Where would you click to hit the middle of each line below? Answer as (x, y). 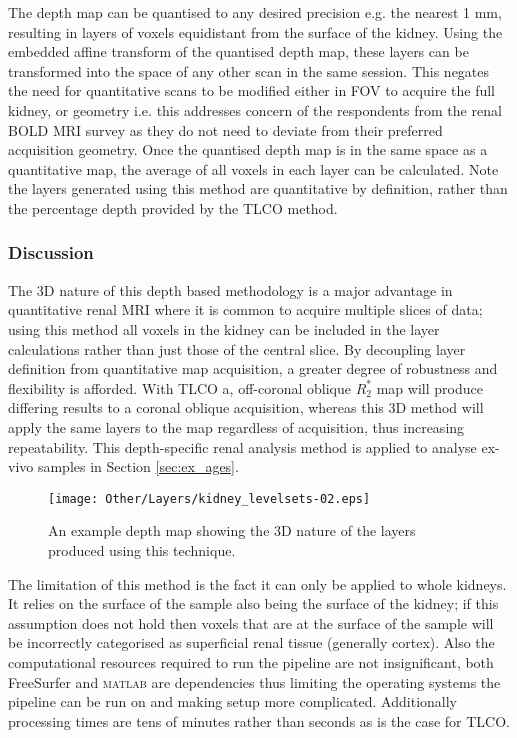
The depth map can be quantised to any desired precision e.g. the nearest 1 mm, (255, 12)
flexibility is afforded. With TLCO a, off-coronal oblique (179, 387)
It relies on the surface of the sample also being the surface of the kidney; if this (253, 603)
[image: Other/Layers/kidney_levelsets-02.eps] (209, 498)
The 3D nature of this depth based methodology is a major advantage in (230, 289)
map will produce (429, 387)
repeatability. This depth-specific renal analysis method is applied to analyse (242, 446)
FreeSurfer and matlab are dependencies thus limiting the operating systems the (254, 681)
